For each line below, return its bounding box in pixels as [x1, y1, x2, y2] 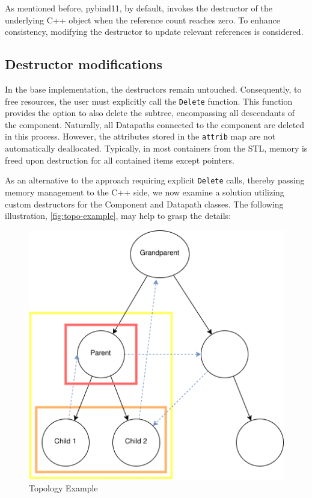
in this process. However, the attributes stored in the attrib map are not [5, 130, 276, 143]
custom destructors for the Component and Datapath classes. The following [5, 197, 284, 210]
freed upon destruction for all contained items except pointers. [5, 153, 234, 166]
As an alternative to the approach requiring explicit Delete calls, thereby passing [5, 174, 305, 186]
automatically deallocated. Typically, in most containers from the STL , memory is [5, 142, 308, 155]
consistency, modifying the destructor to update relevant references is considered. [5, 25, 304, 38]
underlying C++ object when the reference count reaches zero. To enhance [5, 13, 280, 26]
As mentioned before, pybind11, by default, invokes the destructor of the [5, 2, 272, 14]
